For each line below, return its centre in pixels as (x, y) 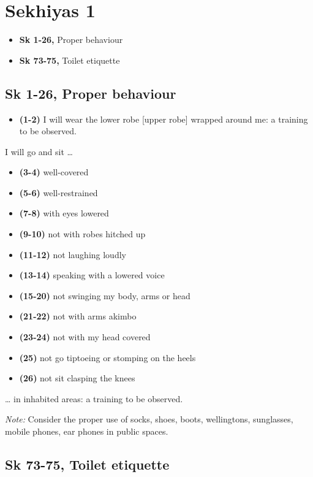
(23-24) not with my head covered (85, 337)
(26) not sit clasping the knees (77, 378)
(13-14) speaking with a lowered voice (92, 275)
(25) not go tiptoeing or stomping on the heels (107, 357)
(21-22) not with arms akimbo (78, 316)
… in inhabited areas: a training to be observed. (94, 398)
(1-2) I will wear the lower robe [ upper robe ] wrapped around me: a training (164, 119)
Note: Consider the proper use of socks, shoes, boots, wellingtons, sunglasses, (149, 419)
